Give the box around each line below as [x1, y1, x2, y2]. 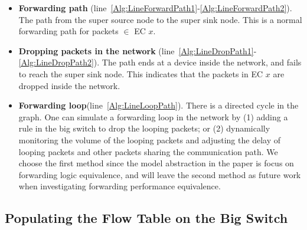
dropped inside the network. [18, 79, 120, 91]
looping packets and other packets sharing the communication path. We [18, 145, 278, 157]
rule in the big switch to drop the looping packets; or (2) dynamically [18, 122, 270, 134]
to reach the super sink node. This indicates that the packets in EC [18, 67, 263, 80]
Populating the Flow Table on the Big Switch [5, 209, 288, 227]
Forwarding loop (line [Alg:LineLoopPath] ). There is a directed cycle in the [18, 99, 299, 111]
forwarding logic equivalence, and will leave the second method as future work [18, 168, 301, 180]
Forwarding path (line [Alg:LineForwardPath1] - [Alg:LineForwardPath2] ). [18, 2, 292, 14]
